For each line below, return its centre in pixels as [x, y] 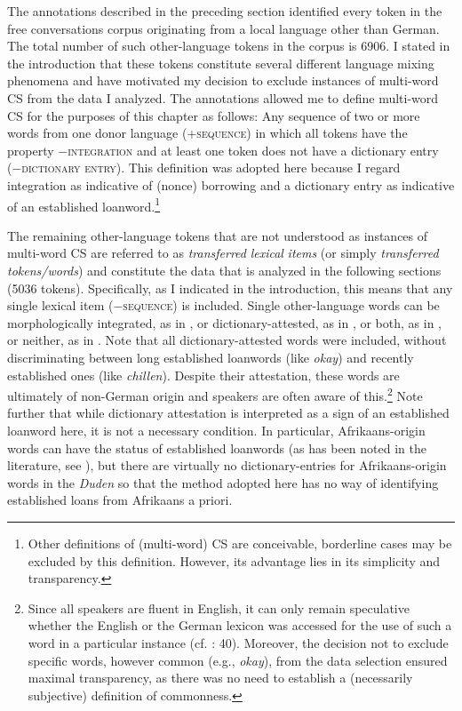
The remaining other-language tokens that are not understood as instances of [218, 235]
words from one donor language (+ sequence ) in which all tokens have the [207, 133]
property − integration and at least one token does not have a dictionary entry [223, 150]
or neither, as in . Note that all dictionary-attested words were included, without [227, 340]
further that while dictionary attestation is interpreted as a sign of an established [228, 413]
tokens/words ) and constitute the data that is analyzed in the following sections [224, 270]
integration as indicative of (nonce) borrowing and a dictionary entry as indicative [231, 184]
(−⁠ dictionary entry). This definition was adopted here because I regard [204, 168]
